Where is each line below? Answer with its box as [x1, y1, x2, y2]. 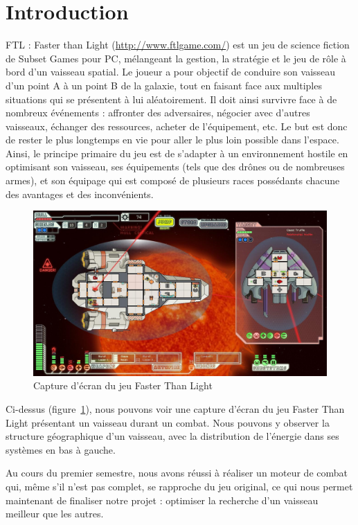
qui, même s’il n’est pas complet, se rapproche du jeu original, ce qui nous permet [6, 479, 353, 493]
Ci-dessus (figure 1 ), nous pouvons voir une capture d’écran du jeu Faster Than [6, 401, 345, 416]
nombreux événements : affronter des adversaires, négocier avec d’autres [6, 105, 310, 120]
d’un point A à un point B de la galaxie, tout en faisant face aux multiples [6, 78, 322, 92]
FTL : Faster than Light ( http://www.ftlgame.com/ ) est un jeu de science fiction [6, 37, 350, 52]
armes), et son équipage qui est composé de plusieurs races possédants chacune [6, 173, 340, 188]
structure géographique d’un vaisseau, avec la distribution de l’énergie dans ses [6, 429, 339, 443]
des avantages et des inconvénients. [6, 186, 154, 201]
